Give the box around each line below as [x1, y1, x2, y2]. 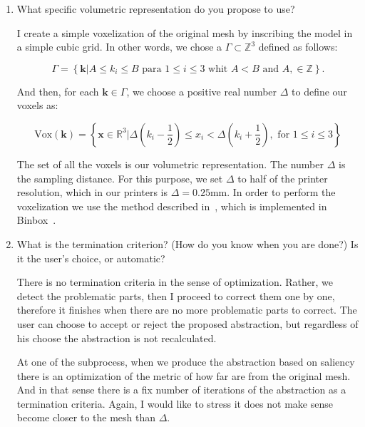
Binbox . [16, 212, 56, 227]
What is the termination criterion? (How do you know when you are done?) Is [16, 236, 359, 251]
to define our [292, 83, 347, 98]
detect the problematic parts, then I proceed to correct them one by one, [16, 288, 335, 303]
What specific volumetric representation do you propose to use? [16, 1, 295, 16]
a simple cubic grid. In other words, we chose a [16, 39, 222, 54]
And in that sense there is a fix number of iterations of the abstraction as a [16, 382, 346, 397]
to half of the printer [237, 170, 328, 185]
